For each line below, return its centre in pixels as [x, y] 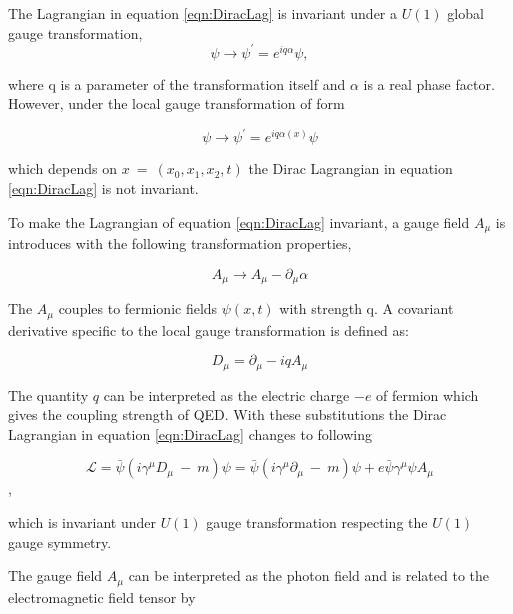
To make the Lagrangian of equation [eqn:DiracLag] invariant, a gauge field [239, 221]
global [465, 13]
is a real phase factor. [429, 83]
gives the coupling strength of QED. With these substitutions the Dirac [227, 414]
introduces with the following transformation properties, [180, 243]
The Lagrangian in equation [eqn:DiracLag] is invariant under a [203, 13]
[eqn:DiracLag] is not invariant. [103, 187]
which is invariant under [82, 521]
